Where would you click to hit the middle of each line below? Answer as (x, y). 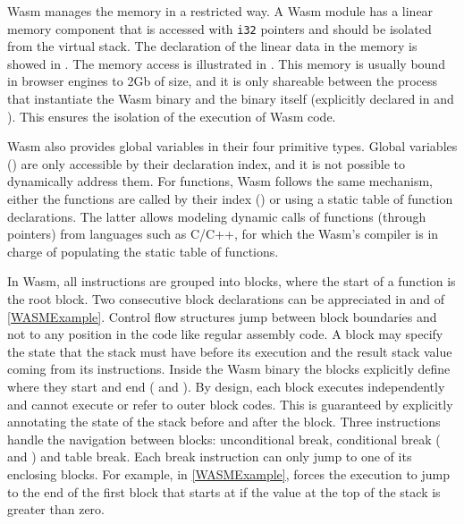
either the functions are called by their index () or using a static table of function (230, 199)
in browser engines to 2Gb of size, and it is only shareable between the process (223, 81)
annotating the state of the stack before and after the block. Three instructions (224, 422)
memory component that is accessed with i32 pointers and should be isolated (219, 28)
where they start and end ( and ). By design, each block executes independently (226, 386)
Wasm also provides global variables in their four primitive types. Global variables (232, 146)
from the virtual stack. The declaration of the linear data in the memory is (212, 46)
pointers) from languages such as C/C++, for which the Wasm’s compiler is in (223, 234)
